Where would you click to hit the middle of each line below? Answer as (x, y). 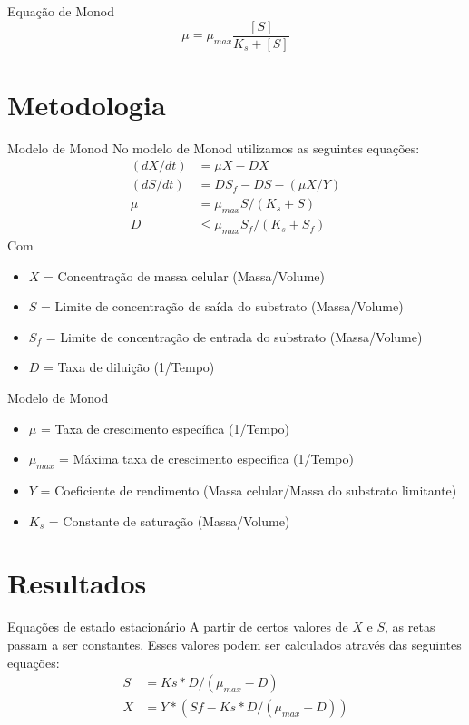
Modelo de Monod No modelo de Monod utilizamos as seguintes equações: (214, 147)
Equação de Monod (61, 11)
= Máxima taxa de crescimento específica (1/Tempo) (206, 459)
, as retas (410, 627)
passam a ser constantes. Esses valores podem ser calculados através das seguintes (234, 644)
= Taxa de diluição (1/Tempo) (129, 367)
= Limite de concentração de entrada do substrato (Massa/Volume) (234, 336)
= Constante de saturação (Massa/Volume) (169, 520)
